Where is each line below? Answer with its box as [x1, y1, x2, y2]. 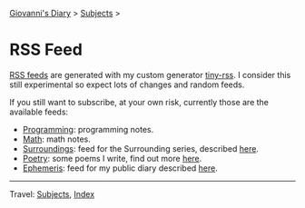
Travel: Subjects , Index [9, 188, 95, 199]
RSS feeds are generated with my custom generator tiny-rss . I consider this [9, 69, 291, 80]
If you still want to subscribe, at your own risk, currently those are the [9, 96, 270, 107]
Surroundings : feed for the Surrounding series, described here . [22, 143, 259, 154]
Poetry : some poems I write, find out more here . [22, 153, 202, 163]
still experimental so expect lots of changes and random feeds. [9, 79, 245, 90]
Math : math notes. [22, 134, 91, 144]
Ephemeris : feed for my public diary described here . [22, 163, 218, 173]
